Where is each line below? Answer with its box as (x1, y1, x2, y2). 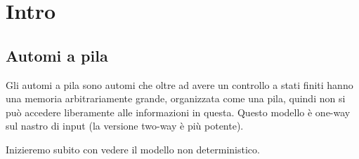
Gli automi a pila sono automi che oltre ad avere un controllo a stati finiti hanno (6, 77, 353, 92)
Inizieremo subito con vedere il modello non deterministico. (6, 141, 260, 156)
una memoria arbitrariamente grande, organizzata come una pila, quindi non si (6, 91, 346, 106)
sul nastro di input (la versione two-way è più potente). (6, 118, 244, 133)
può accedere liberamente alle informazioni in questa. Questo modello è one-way (6, 104, 351, 119)
